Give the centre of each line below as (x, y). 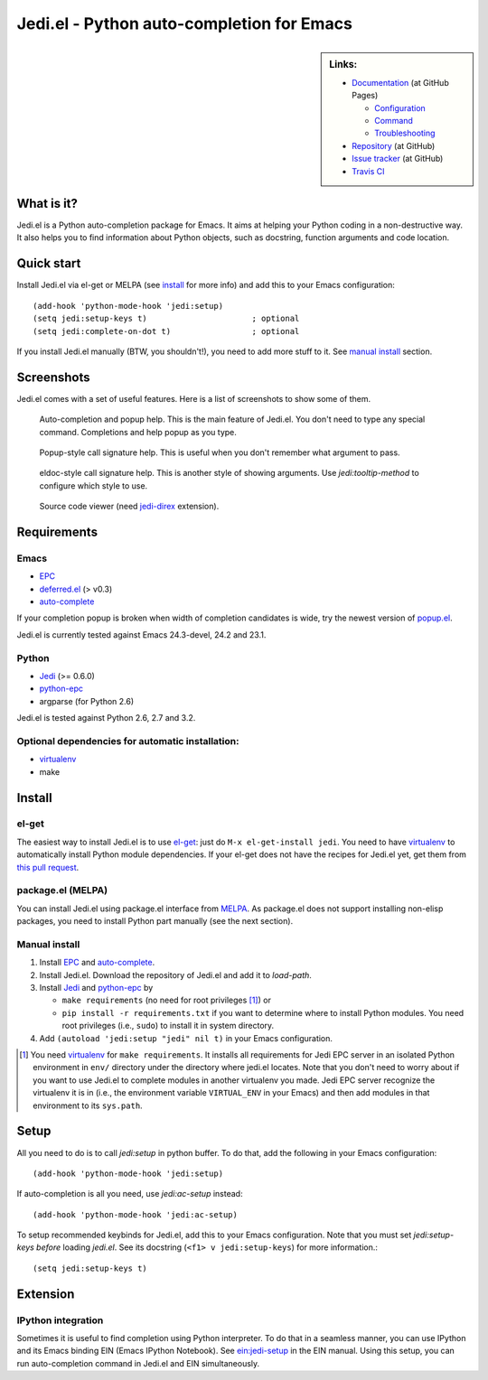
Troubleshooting (405, 133)
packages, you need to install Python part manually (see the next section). (155, 921)
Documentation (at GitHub (400, 82)
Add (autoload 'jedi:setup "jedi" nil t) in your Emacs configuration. (186, 1038)
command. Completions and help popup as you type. (138, 432)
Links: (343, 64)
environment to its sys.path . (88, 1105)
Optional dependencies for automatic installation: (128, 741)
